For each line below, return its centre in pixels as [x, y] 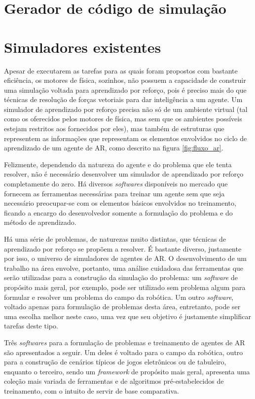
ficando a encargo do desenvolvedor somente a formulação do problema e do [118, 212]
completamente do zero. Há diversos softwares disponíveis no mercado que [116, 184]
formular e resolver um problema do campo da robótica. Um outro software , [119, 297]
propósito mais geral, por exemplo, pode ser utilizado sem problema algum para [125, 287]
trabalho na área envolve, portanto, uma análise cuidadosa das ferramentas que [124, 268]
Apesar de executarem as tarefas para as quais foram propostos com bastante [121, 70]
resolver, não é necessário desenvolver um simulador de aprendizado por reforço [124, 174]
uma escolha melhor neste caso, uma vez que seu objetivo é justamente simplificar [127, 316]
